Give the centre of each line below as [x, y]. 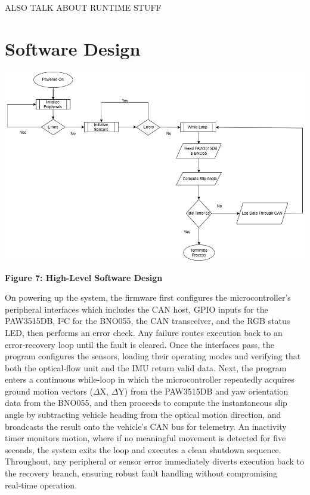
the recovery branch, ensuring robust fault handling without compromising [141, 473]
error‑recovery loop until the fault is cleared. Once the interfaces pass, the [140, 344]
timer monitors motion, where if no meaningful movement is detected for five [145, 438]
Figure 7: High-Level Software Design [84, 277]
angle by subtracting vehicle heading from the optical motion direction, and [143, 415]
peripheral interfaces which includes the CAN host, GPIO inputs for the [137, 309]
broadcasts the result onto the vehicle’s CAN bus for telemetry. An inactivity [146, 426]
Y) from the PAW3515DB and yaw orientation [203, 391]
